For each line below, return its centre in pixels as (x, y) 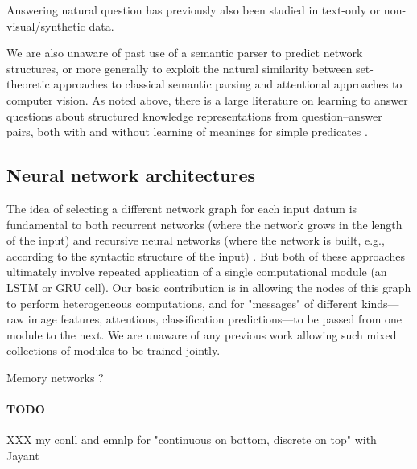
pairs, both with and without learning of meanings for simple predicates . (187, 132)
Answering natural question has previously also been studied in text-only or (194, 10)
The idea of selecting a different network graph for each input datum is (182, 208)
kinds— (380, 303)
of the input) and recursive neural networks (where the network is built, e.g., (196, 240)
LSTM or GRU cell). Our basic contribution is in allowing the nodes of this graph (209, 287)
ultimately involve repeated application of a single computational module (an (197, 272)
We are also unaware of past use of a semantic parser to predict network (185, 53)
